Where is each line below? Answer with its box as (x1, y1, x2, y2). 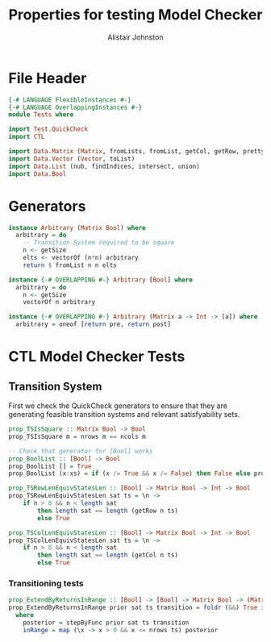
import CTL (8, 133, 45, 141)
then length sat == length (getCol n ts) (37, 551, 179, 560)
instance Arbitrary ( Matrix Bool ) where (8, 223, 147, 231)
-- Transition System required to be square (23, 239, 175, 247)
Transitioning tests (8, 577, 84, 589)
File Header (8, 69, 87, 87)
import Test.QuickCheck (8, 125, 89, 134)
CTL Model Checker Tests (8, 348, 186, 366)
